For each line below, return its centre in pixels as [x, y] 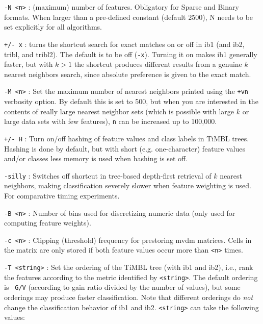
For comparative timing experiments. [62, 195]
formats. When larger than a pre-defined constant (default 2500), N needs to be [129, 17]
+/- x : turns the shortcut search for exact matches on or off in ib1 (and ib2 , [124, 44]
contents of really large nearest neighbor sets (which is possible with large [119, 111]
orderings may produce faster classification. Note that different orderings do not [129, 297]
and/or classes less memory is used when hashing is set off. [96, 158]
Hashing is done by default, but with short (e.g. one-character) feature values [125, 148]
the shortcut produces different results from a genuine [158, 64]
